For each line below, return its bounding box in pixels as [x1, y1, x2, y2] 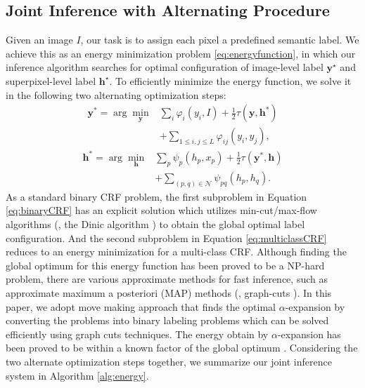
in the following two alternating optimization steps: [6, 87, 226, 102]
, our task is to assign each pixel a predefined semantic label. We [80, 32, 359, 47]
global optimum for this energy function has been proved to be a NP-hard [6, 257, 325, 272]
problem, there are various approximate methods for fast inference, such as [6, 272, 328, 286]
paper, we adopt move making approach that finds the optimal [6, 299, 276, 314]
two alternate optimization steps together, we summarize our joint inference [6, 354, 332, 368]
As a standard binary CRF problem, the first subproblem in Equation [6, 189, 307, 203]
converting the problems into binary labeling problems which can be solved [6, 313, 329, 328]
